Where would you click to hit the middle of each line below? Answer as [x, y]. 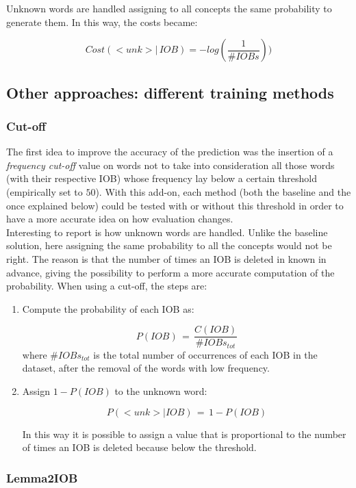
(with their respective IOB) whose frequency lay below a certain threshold [162, 178]
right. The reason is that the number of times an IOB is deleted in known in [166, 258]
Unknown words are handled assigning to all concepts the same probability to [169, 8]
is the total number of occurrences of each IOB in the [205, 354]
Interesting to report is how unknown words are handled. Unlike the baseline [167, 232]
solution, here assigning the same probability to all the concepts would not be [169, 245]
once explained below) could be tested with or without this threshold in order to [175, 205]
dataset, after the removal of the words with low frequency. [146, 368]
